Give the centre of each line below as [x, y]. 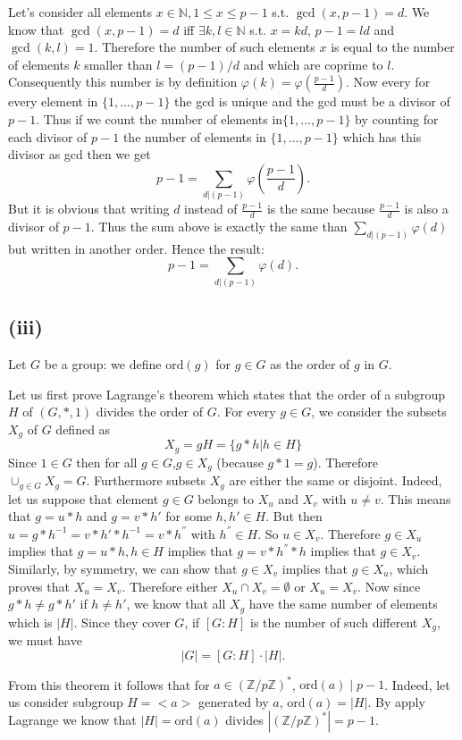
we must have [45, 640]
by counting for [397, 118]
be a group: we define [103, 364]
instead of [211, 209]
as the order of [310, 364]
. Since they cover [122, 622]
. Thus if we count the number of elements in [160, 118]
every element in [53, 101]
